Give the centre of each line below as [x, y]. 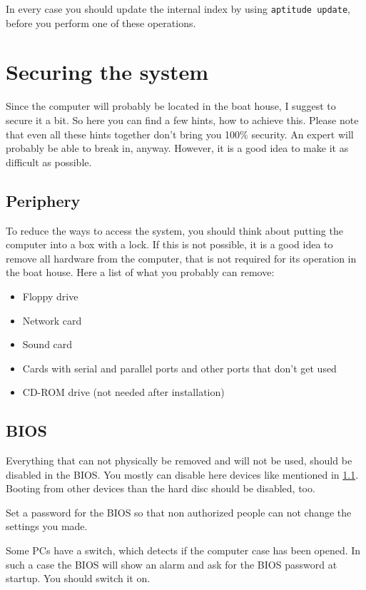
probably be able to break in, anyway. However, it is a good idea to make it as [177, 148]
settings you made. [47, 526]
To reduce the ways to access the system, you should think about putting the [174, 230]
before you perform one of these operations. [101, 22]
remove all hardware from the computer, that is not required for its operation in [181, 258]
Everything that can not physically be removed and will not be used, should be [179, 461]
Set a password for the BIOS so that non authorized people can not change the [179, 512]
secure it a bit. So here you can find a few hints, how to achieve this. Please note [182, 119]
